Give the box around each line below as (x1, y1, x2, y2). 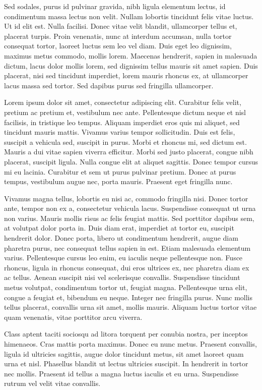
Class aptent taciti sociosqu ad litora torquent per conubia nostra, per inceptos (4, 328, 248, 339)
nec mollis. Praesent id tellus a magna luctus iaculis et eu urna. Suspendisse (4, 368, 239, 378)
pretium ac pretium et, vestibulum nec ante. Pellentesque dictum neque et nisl (4, 106, 246, 117)
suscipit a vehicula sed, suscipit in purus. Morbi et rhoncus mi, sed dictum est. (4, 136, 247, 147)
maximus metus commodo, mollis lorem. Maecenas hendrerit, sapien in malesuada (4, 50, 257, 61)
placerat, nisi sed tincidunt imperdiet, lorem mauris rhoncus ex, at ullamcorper (4, 70, 248, 81)
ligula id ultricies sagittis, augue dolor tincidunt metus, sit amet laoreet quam (4, 348, 244, 359)
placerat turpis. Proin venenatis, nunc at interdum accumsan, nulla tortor (4, 30, 232, 41)
